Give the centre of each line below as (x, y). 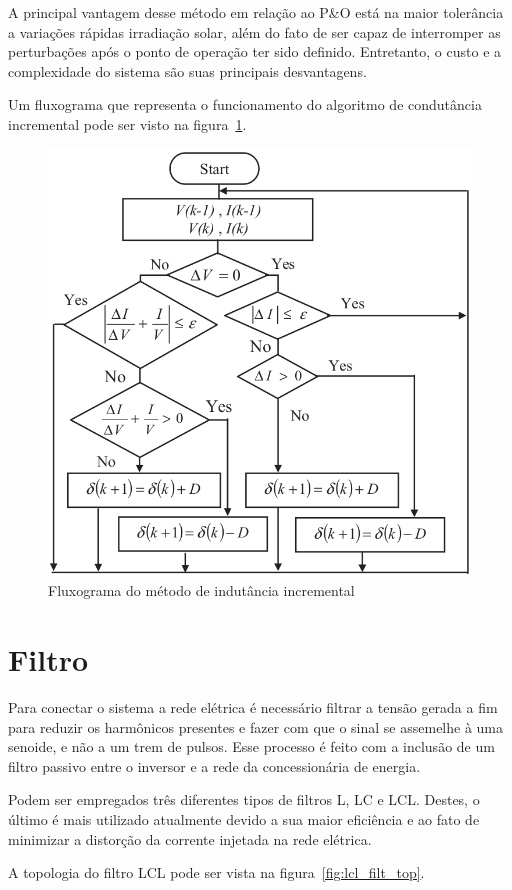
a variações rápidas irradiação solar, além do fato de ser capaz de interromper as (254, 31)
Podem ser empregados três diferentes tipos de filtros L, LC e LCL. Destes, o (244, 799)
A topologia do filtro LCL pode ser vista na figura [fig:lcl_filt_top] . (216, 872)
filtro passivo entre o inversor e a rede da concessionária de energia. (214, 765)
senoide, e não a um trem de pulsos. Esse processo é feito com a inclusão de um (251, 746)
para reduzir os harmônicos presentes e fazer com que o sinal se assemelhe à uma (256, 726)
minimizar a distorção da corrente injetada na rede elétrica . (190, 838)
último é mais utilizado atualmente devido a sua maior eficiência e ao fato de (244, 818)
